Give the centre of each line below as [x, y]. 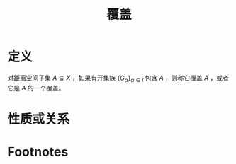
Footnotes [38, 152]
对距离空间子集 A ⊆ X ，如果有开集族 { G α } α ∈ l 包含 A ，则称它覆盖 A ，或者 [118, 78]
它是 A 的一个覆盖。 [36, 88]
